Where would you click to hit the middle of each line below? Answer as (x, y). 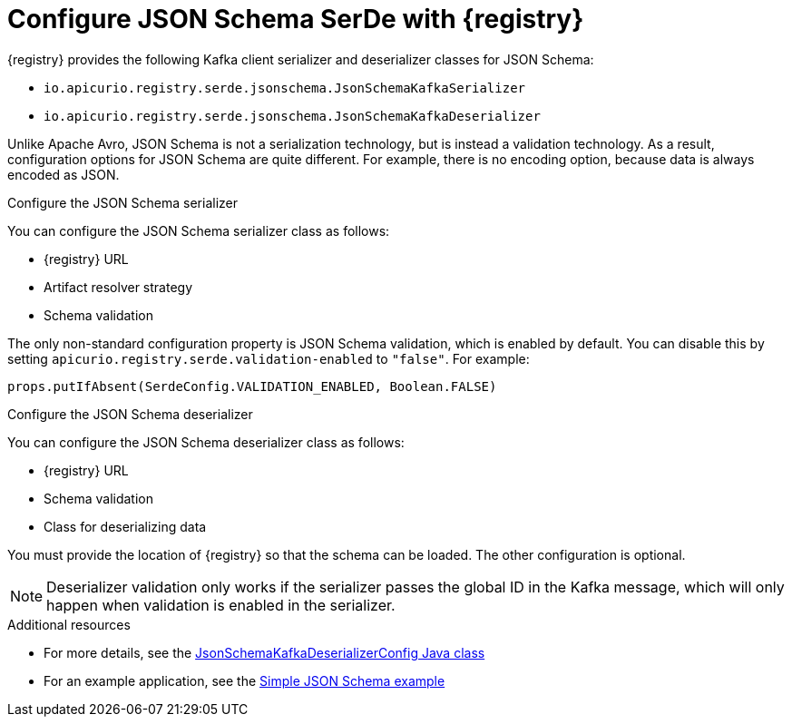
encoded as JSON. (64, 174)
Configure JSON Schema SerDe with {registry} (296, 19)
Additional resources (69, 624)
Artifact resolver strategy (118, 287)
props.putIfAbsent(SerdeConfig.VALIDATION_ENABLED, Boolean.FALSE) (252, 386)
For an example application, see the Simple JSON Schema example (244, 680)
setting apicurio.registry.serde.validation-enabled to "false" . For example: (269, 358)
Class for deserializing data (125, 526)
